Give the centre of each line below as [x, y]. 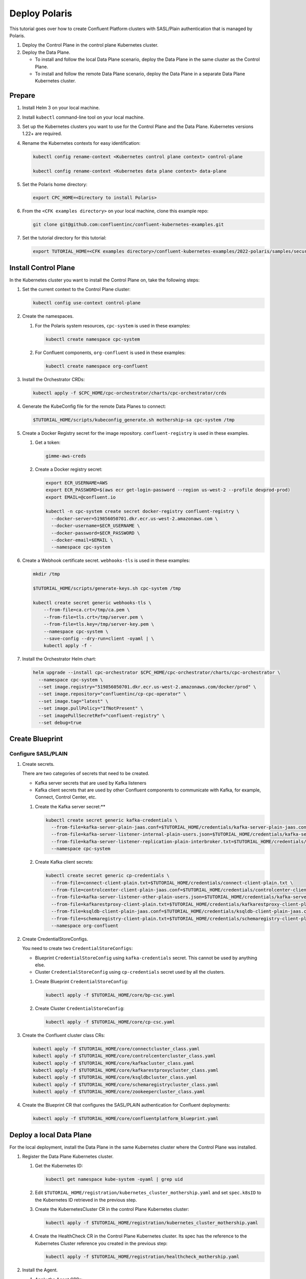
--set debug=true [60, 722]
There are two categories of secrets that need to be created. [86, 774]
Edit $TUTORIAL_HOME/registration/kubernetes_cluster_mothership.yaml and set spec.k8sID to [148, 1193]
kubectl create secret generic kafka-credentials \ [112, 820]
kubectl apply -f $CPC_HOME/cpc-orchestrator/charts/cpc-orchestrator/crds [130, 393]
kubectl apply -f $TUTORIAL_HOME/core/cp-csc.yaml [110, 1022]
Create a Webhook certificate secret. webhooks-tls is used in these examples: [106, 561]
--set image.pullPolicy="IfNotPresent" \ [91, 708]
